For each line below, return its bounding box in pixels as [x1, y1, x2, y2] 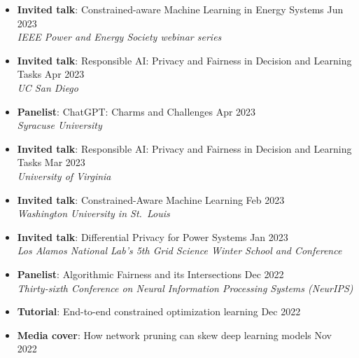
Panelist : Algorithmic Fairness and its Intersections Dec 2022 [17, 266, 284, 281]
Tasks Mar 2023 [17, 155, 85, 170]
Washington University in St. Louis [17, 206, 170, 221]
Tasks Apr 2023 [17, 67, 85, 81]
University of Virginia [17, 168, 111, 183]
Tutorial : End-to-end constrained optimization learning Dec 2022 [17, 304, 301, 319]
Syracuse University [17, 118, 102, 132]
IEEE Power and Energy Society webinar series [17, 29, 222, 44]
